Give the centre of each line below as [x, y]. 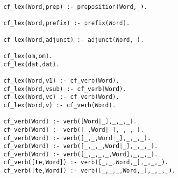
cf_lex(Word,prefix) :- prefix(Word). [67, 23]
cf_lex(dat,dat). [32, 64]
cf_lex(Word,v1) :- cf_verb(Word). [62, 80]
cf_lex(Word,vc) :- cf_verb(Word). [62, 97]
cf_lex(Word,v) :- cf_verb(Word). [60, 105]
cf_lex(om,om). [28, 56]
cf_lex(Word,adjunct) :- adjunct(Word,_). [74, 40]
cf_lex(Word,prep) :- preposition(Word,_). [76, 7]
